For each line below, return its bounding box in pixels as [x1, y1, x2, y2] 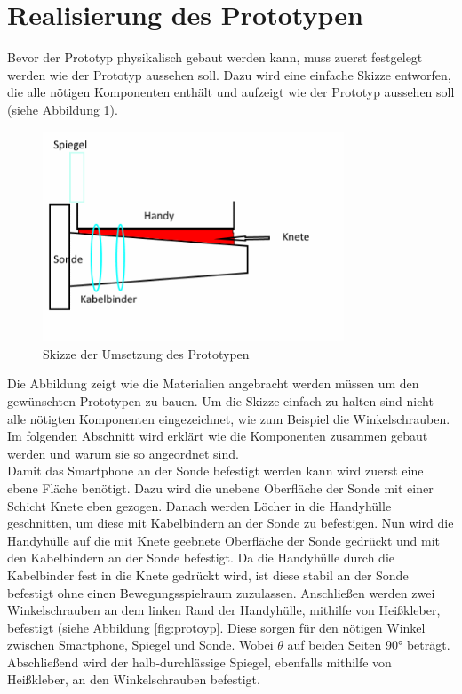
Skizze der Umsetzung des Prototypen [43, 344, 250, 363]
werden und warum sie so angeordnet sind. [7, 443, 239, 462]
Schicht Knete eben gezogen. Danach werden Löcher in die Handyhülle [7, 496, 392, 515]
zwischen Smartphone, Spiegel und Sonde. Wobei [7, 635, 274, 654]
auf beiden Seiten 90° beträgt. [287, 635, 450, 654]
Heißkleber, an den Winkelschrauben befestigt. [7, 670, 260, 689]
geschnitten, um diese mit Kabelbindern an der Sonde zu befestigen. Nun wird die [7, 514, 454, 532]
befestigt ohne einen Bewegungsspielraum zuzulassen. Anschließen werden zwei [7, 583, 435, 602]
